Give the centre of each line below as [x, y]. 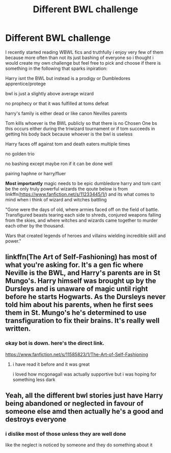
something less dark [34, 379]
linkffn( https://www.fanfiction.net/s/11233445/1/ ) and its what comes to [80, 194]
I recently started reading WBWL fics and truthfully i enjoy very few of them [84, 52]
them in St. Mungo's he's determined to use [76, 313]
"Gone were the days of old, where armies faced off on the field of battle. [82, 209]
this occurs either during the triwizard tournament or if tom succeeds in [80, 128]
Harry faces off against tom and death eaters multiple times [68, 144]
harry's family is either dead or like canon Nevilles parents [66, 113]
